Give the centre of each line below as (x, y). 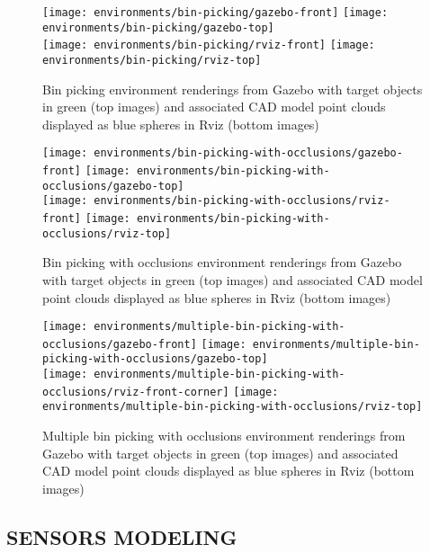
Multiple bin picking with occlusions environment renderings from (224, 436)
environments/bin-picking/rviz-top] (152, 60)
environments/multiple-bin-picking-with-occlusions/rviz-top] (233, 407)
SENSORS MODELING (122, 536)
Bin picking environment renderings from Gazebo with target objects (233, 89)
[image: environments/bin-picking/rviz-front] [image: (209, 45)
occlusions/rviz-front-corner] (136, 392)
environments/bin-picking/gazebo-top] (158, 27)
